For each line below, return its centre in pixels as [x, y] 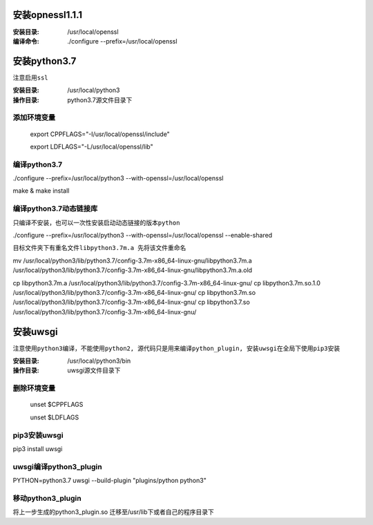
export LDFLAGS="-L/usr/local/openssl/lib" [92, 146]
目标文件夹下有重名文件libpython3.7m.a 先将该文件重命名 [99, 248]
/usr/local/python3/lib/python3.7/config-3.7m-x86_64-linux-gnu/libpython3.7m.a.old [132, 270]
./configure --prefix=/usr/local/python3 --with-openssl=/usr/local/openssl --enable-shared [143, 235]
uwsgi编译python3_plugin [58, 466]
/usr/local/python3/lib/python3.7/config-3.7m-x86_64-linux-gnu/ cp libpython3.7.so [131, 302]
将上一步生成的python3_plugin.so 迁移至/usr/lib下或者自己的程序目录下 [113, 512]
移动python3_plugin [47, 498]
